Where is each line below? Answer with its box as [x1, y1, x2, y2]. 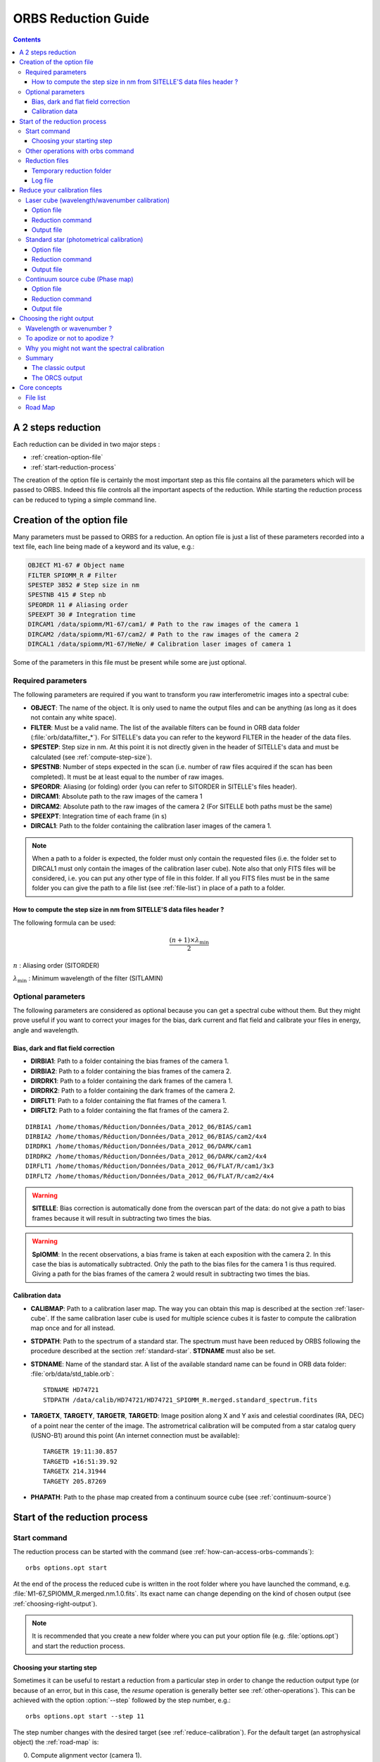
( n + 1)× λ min [169, 936, 209, 946]
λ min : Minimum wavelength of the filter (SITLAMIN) [13, 973, 163, 984]
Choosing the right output [19, 314, 94, 323]
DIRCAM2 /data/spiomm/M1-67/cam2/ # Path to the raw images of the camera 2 [27, 630, 299, 638]
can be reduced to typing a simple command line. [13, 495, 157, 504]
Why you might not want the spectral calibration [25, 344, 165, 352]
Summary [25, 354, 54, 362]
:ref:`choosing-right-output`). [13, 1599, 98, 1608]
